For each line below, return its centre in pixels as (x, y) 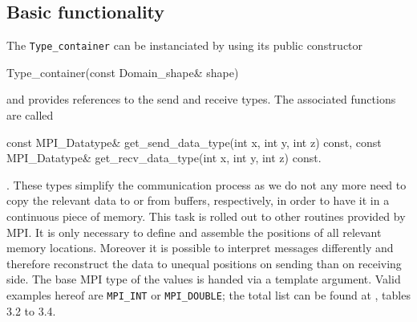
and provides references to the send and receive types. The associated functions (201, 99)
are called (30, 115)
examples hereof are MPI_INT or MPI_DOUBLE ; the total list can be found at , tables (208, 294)
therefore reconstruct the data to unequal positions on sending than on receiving (204, 263)
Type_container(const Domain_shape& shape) (123, 72)
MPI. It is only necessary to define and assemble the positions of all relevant (194, 232)
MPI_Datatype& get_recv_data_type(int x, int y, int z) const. (164, 158)
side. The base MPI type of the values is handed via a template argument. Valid (204, 279)
